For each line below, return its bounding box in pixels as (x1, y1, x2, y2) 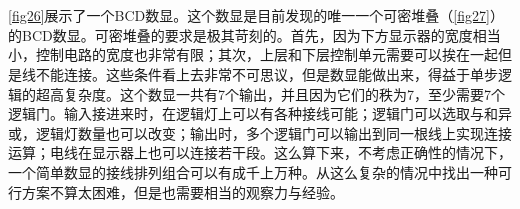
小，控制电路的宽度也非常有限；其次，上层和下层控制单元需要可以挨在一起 (8, 44, 498, 65)
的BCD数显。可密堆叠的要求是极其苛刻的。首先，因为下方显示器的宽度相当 (8, 24, 501, 45)
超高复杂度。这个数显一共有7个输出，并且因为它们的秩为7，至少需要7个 (35, 83, 505, 104)
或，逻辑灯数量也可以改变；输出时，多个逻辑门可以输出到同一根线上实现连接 (8, 122, 512, 143)
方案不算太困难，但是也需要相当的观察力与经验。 (21, 181, 344, 202)
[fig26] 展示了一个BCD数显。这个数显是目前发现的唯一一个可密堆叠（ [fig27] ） (8, 5, 504, 26)
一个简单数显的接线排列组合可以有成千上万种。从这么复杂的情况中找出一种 (8, 161, 498, 182)
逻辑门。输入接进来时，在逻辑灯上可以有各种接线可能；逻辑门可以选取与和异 (8, 103, 512, 124)
